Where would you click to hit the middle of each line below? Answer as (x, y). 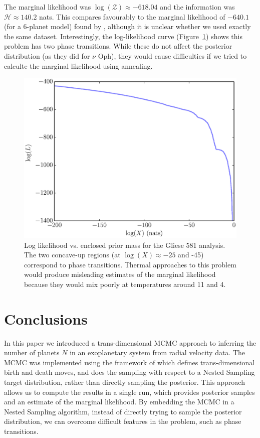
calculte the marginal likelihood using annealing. (78, 65)
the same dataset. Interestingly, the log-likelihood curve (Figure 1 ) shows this (123, 36)
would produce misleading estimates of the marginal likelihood (120, 274)
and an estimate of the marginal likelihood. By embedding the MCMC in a (119, 402)
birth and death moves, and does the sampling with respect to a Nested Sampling (129, 372)
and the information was (197, 7)
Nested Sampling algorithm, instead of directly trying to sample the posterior (123, 411)
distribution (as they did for (47, 55)
